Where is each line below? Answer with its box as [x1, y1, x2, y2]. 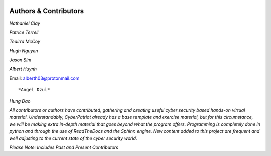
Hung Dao [9, 98, 31, 104]
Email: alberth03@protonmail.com [9, 75, 80, 81]
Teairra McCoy [9, 38, 40, 45]
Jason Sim [9, 57, 32, 63]
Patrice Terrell [9, 29, 39, 35]
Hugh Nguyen [9, 48, 38, 54]
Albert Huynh [9, 66, 37, 72]
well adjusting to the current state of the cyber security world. [9, 135, 138, 141]
